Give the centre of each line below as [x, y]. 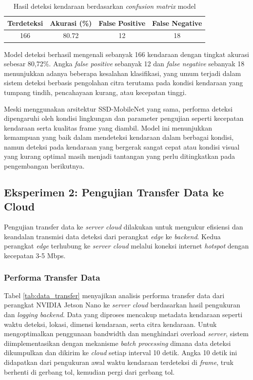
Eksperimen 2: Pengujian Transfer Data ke [114, 192]
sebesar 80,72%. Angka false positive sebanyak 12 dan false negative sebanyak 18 [124, 64]
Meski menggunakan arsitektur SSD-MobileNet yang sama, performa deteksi [118, 108]
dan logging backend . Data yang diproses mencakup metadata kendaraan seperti [123, 314]
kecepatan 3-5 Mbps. [35, 256]
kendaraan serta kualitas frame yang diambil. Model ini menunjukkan [108, 127]
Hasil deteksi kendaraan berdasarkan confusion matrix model [105, 6]
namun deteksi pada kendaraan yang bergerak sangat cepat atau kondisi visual [122, 146]
